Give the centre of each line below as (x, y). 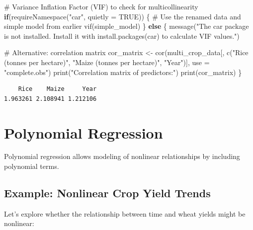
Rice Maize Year (57, 89)
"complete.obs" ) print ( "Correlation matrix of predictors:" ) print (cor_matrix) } (123, 72)
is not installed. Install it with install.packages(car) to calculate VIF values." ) (122, 36)
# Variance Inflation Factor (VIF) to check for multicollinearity (101, 6)
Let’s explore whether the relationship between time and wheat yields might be (125, 213)
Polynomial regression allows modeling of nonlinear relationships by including (122, 156)
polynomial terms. (32, 166)
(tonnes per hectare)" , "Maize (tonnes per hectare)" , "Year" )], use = (107, 62)
